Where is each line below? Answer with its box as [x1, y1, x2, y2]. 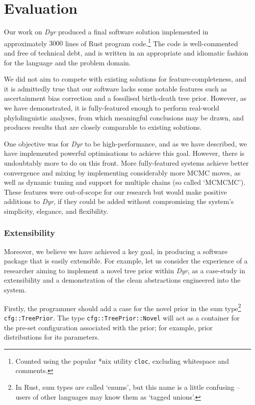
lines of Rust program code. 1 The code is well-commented [65, 36, 238, 48]
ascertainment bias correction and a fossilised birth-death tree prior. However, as [4, 93, 247, 103]
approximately [4, 38, 47, 48]
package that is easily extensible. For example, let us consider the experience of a [4, 256, 248, 266]
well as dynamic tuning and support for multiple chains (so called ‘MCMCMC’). [4, 177, 246, 187]
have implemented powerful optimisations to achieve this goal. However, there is [4, 148, 245, 158]
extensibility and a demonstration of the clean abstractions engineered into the [4, 275, 241, 285]
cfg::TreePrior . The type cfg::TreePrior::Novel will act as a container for [4, 312, 240, 322]
